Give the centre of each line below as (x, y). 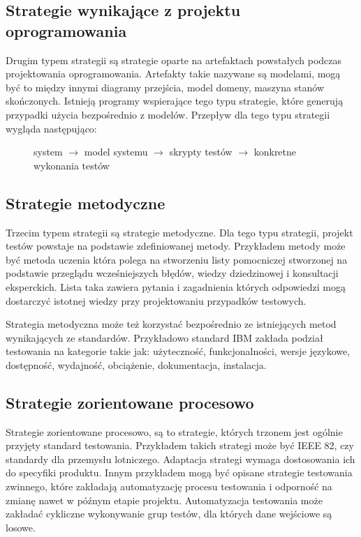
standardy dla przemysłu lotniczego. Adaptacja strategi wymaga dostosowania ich (180, 459)
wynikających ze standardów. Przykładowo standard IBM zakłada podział (164, 337)
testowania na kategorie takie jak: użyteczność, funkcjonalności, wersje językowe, (178, 351)
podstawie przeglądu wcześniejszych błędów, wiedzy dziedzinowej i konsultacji (172, 273)
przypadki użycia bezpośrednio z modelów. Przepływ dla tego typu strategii (168, 114)
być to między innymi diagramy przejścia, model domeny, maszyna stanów (165, 87)
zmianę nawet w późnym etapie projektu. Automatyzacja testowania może (164, 500)
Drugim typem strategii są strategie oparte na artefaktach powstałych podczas (174, 60)
